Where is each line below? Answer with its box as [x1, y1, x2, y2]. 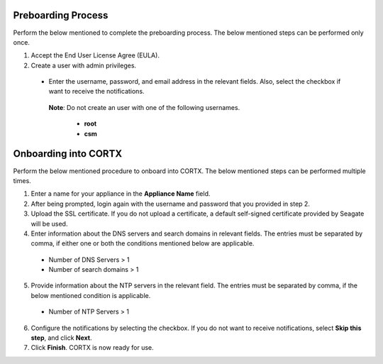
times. [13, 176, 31, 184]
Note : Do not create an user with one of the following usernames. [48, 103, 240, 111]
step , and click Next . [30, 333, 92, 342]
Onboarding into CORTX [13, 148, 123, 160]
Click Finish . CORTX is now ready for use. [30, 343, 154, 352]
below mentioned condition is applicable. [30, 291, 151, 299]
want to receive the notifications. [48, 87, 145, 96]
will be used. [30, 219, 68, 228]
